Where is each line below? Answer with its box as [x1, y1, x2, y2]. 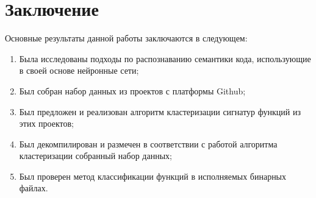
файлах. [19, 182, 48, 194]
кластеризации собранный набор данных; [19, 149, 172, 162]
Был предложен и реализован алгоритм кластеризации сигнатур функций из [19, 105, 301, 118]
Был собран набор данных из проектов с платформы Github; [19, 84, 246, 97]
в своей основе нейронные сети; [19, 64, 139, 77]
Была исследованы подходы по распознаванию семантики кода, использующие [19, 52, 311, 65]
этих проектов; [19, 117, 74, 130]
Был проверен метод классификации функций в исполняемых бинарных [19, 169, 287, 182]
